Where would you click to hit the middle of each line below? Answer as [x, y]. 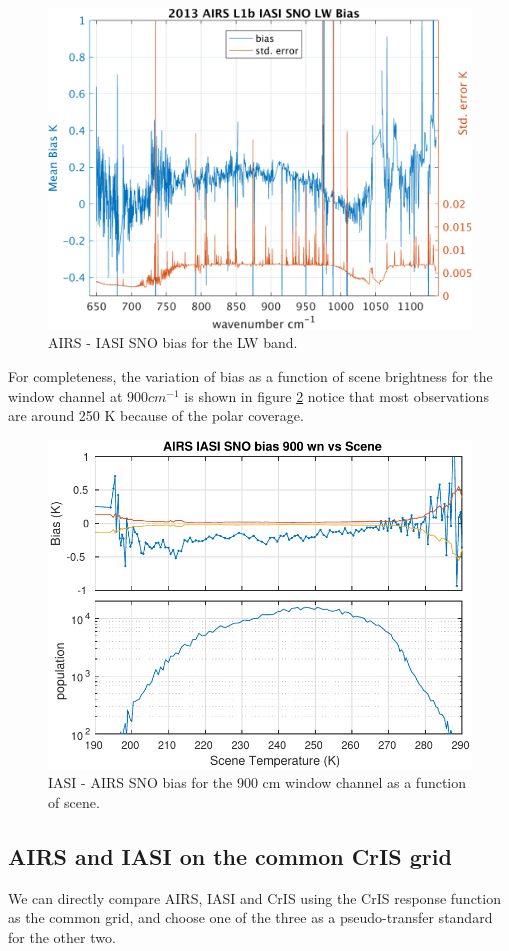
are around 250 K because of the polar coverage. [156, 415]
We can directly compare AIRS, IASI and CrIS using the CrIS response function [254, 897]
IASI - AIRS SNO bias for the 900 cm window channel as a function [257, 782]
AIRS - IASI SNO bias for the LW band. [173, 342]
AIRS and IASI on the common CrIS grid [230, 855]
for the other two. [62, 936]
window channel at [65, 395]
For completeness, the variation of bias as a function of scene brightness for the [250, 376]
